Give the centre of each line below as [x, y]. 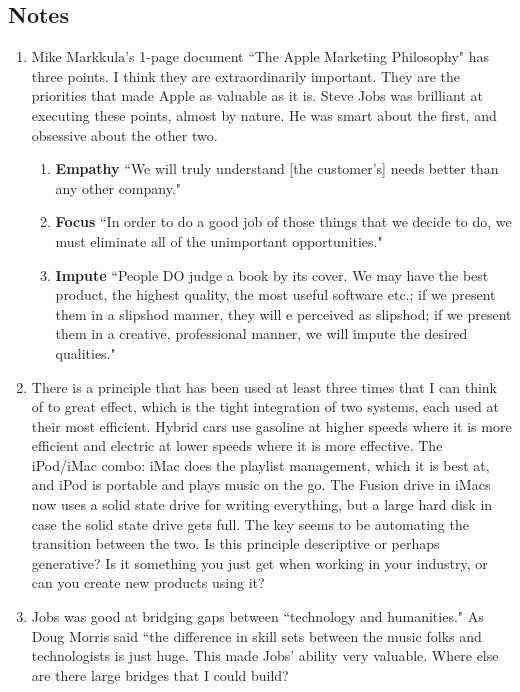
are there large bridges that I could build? [160, 674]
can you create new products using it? [148, 582]
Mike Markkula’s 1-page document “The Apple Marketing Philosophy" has [260, 56]
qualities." [85, 352]
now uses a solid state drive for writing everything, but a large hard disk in [262, 504]
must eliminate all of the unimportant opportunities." [219, 240]
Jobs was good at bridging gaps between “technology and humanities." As [257, 616]
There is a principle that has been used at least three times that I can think [264, 386]
